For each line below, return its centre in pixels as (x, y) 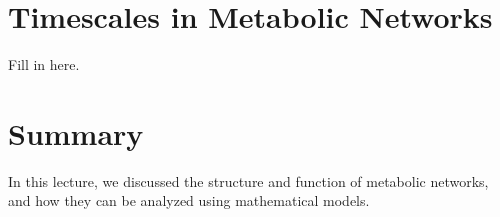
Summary (76, 132)
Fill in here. (44, 64)
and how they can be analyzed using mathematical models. (189, 200)
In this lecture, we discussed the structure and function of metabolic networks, (248, 180)
